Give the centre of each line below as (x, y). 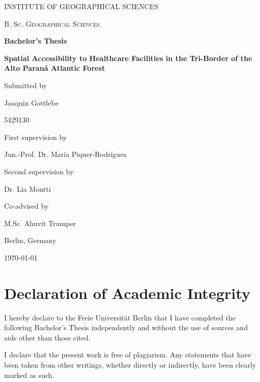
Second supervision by (39, 171)
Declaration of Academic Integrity (127, 293)
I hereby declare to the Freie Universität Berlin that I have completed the (120, 317)
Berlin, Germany (30, 240)
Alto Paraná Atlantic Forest (55, 68)
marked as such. (29, 375)
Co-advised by (26, 206)
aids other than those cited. (47, 337)
